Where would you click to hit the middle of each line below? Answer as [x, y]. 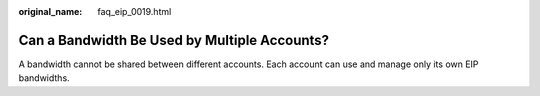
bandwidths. [44, 78]
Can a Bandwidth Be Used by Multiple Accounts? [174, 40]
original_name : [50, 11]
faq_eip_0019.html [134, 11]
